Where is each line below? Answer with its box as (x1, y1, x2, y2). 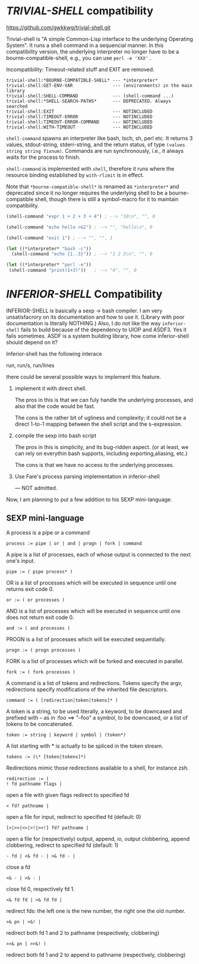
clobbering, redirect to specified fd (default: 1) (6, 841, 119, 849)
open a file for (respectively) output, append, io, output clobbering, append (6, 835, 190, 842)
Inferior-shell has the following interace (6, 350, 102, 357)
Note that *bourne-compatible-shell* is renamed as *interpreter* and (6, 183, 179, 190)
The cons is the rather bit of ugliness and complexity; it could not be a (14, 415, 187, 421)
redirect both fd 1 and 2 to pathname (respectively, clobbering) (6, 929, 160, 936)
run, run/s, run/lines (6, 362, 55, 369)
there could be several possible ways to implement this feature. (6, 373, 162, 380)
